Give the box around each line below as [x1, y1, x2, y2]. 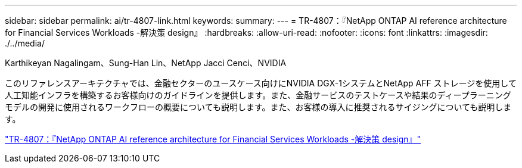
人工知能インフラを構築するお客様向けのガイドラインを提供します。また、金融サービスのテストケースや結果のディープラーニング [5, 90, 511, 100]
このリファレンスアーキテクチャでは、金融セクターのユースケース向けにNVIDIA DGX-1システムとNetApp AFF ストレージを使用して [5, 78, 517, 88]
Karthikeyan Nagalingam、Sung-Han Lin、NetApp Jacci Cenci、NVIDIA [5, 58, 287, 68]
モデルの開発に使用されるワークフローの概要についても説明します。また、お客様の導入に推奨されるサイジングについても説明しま [5, 102, 512, 112]
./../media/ [5, 38, 45, 48]
